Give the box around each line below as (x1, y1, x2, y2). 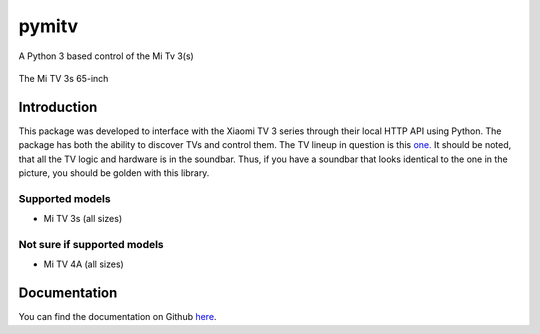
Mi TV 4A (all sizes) (43, 258, 124, 270)
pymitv (18, 15, 79, 37)
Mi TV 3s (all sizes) (43, 213, 123, 225)
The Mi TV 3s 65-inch (18, 72, 109, 84)
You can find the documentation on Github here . (18, 311, 217, 323)
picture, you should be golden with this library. (18, 167, 210, 179)
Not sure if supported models (18, 237, 164, 251)
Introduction (18, 98, 98, 115)
